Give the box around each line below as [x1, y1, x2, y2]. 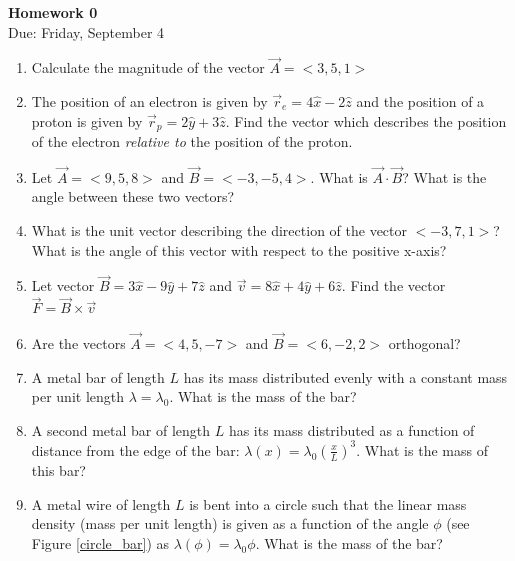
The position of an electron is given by [31, 91, 268, 111]
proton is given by [31, 110, 143, 131]
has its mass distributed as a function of [228, 419, 475, 440]
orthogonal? [388, 333, 461, 354]
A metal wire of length [31, 493, 171, 514]
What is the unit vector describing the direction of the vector [31, 220, 407, 241]
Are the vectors [31, 333, 126, 354]
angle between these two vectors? [31, 186, 235, 207]
